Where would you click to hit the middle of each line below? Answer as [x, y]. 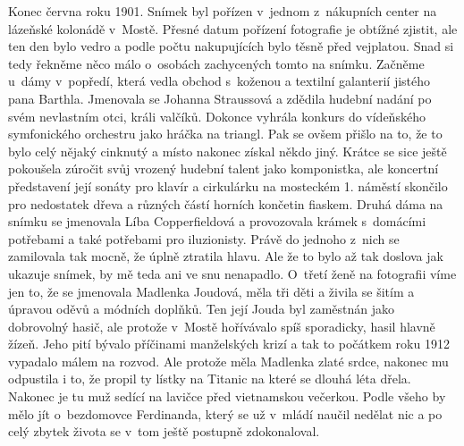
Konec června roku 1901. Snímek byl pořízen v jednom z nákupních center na [223, 11]
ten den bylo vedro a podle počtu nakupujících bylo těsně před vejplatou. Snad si [231, 46]
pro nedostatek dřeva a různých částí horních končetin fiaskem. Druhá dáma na [226, 203]
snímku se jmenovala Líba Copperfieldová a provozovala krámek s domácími [217, 221]
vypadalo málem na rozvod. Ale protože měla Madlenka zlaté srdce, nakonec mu [228, 361]
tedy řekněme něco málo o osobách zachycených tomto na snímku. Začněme [216, 63]
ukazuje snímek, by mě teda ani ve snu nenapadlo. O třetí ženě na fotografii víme [232, 273]
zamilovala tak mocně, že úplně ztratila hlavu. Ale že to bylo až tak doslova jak [226, 256]
